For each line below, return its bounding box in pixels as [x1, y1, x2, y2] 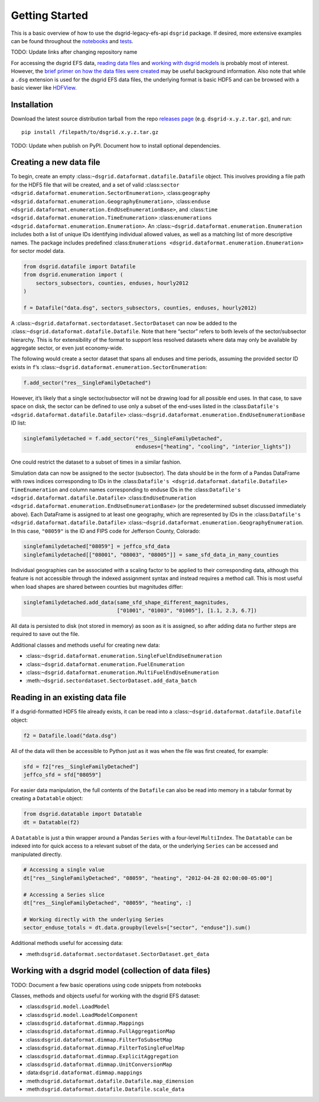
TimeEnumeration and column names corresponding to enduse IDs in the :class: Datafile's [11, 486, 241, 493]
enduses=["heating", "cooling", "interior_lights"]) [135, 444, 292, 450]
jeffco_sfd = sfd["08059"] [23, 771, 102, 778]
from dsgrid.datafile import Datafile [23, 263, 136, 270]
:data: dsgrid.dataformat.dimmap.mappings [25, 1069, 143, 1076]
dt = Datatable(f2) [23, 819, 80, 826]
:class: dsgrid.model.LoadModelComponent [25, 1011, 138, 1018]
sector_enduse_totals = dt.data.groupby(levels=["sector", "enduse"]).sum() [23, 924, 251, 931]
